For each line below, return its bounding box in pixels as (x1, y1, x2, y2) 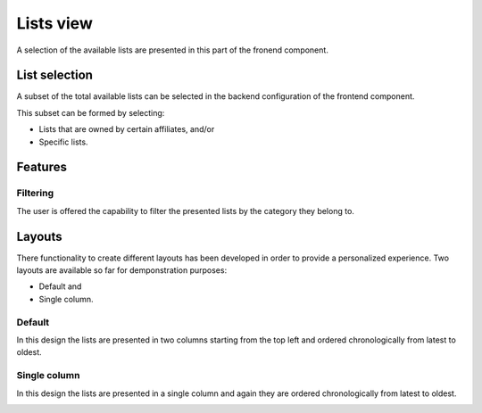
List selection (16, 68, 94, 83)
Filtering (16, 187, 54, 200)
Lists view (16, 13, 93, 33)
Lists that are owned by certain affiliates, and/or (38, 124, 215, 135)
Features (16, 160, 67, 175)
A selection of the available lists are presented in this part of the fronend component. (16, 45, 329, 55)
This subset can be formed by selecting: (16, 107, 165, 118)
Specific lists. (38, 136, 88, 147)
